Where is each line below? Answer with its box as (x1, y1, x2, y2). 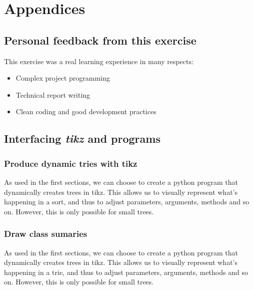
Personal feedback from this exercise (4, 32, 196, 48)
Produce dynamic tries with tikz (4, 157, 137, 169)
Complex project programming (15, 73, 110, 83)
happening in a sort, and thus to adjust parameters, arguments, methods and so (4, 196, 249, 207)
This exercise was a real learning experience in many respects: (4, 56, 193, 66)
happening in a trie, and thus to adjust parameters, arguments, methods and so (4, 266, 248, 277)
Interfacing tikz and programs (4, 131, 160, 146)
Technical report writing (15, 89, 90, 100)
